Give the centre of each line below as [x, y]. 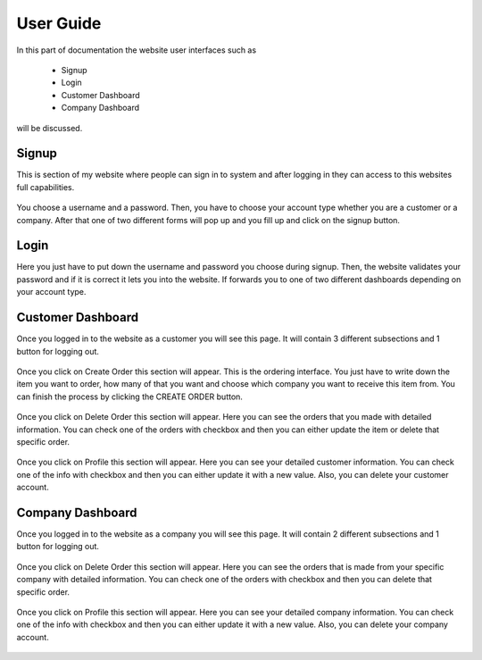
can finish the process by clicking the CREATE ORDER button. [129, 397]
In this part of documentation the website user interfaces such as [137, 50]
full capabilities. [46, 187]
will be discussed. [50, 128]
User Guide [59, 23]
